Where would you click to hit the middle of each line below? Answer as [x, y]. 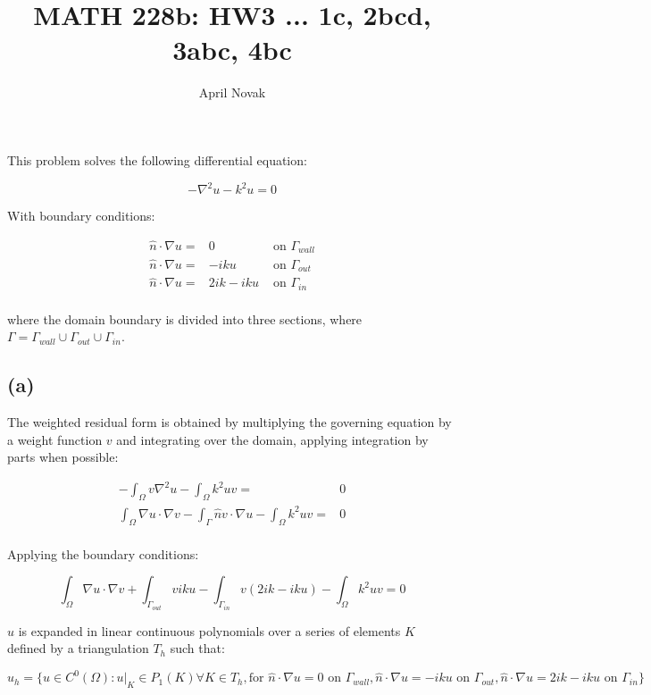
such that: [197, 648]
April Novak [232, 92]
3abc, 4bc [232, 50]
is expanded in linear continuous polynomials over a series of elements [209, 630]
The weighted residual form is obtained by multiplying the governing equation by [230, 422]
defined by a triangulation [78, 648]
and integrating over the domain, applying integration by [272, 439]
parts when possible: [63, 457]
